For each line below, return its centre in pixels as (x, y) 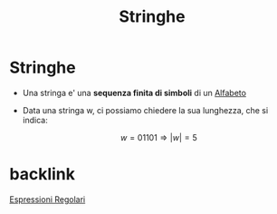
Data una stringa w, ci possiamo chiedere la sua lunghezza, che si (145, 110)
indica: (35, 120)
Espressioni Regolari (48, 199)
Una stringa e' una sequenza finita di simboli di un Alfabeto (134, 92)
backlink (42, 175)
